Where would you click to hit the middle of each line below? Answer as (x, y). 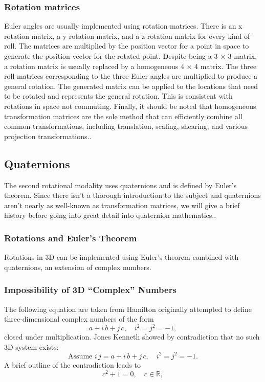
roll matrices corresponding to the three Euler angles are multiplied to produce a (131, 76)
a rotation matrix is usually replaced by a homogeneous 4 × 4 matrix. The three (130, 66)
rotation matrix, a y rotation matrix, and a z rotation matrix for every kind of (127, 36)
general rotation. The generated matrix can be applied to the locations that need (131, 86)
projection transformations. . (48, 136)
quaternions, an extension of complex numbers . (78, 267)
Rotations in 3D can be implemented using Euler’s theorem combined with (122, 257)
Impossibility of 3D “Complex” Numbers (90, 290)
